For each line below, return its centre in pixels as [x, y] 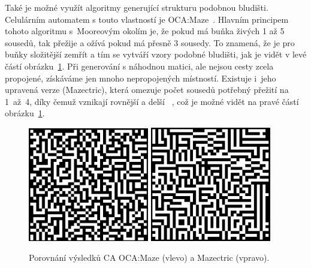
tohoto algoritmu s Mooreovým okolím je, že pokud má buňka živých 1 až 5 [145, 31]
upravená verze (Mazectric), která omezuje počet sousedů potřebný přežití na [147, 90]
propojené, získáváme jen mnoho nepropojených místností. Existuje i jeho [141, 78]
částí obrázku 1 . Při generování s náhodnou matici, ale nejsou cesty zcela [139, 66]
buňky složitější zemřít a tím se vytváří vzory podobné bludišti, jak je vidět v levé [156, 54]
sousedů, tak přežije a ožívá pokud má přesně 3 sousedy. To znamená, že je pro [150, 42]
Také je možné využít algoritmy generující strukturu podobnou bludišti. [137, 7]
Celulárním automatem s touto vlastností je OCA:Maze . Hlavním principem [147, 19]
